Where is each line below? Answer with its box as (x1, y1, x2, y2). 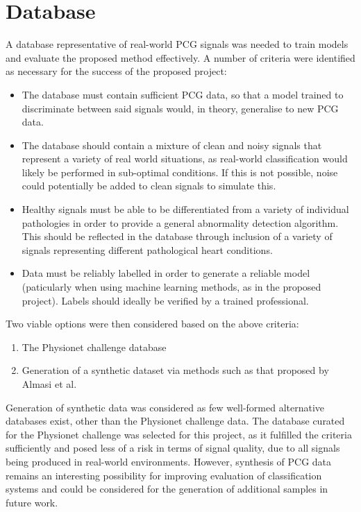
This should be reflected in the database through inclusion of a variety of (22, 229, 333, 244)
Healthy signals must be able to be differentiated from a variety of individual (22, 202, 349, 216)
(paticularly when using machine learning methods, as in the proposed (22, 280, 321, 294)
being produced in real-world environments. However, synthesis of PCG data (6, 454, 332, 468)
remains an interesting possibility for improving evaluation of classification (6, 468, 322, 482)
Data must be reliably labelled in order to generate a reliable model (22, 266, 310, 280)
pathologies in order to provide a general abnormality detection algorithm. (22, 215, 339, 230)
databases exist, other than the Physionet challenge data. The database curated (6, 413, 345, 428)
